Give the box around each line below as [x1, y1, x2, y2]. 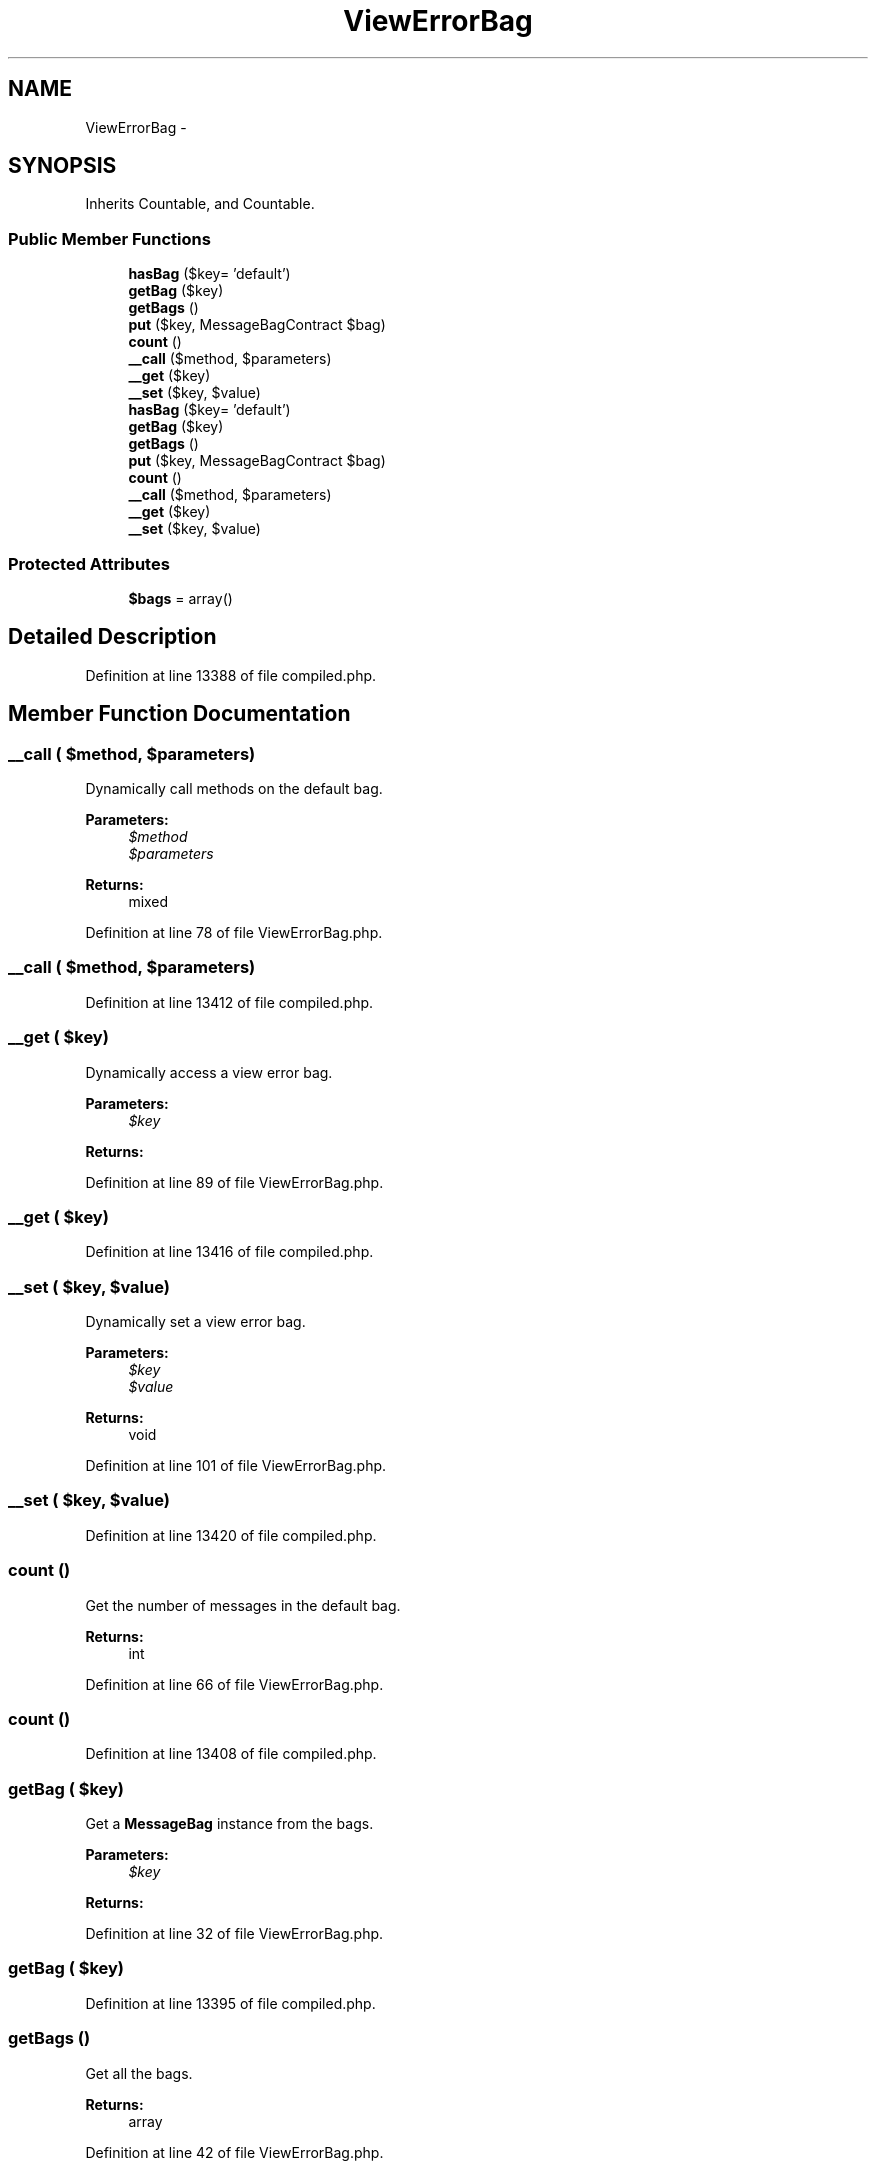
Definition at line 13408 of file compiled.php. [85, 1745, 377, 1763]
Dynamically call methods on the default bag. [85, 780, 383, 797]
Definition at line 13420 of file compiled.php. [85, 1526, 377, 1544]
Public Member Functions [8, 228, 211, 249]
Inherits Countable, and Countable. [85, 195, 315, 213]
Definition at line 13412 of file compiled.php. [85, 993, 374, 1011]
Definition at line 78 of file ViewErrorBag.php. [85, 924, 383, 941]
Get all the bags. [85, 2064, 193, 2082]
